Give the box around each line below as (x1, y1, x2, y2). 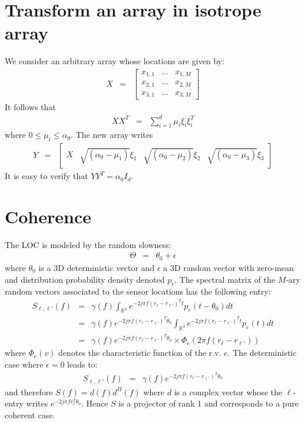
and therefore (5, 385, 53, 398)
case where (5, 358, 44, 370)
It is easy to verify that (5, 170, 88, 182)
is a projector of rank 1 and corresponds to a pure (118, 397, 299, 409)
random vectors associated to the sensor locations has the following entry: (5, 285, 271, 298)
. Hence (81, 397, 108, 409)
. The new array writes (71, 128, 153, 141)
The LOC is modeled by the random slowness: (5, 238, 171, 250)
